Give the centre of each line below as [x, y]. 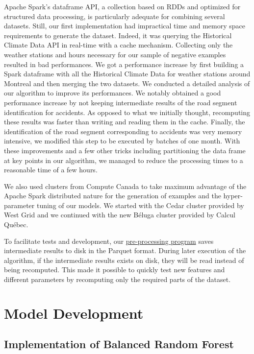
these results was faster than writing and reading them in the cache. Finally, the [125, 122]
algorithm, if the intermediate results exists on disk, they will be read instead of [124, 260]
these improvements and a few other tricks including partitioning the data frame [125, 150]
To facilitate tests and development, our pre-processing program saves [109, 241]
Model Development [74, 313]
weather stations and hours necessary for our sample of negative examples [115, 54]
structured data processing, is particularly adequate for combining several [114, 16]
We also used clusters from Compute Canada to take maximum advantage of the [125, 186]
